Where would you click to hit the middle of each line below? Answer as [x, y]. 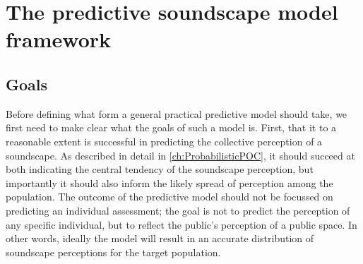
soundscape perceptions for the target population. [113, 252]
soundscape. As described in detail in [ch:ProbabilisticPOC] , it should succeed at [180, 155]
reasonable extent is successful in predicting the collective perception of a [164, 141]
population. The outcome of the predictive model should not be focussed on [169, 197]
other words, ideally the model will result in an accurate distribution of [160, 238]
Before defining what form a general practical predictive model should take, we [177, 113]
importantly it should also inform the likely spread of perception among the [169, 182]
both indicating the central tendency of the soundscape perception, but [160, 169]
